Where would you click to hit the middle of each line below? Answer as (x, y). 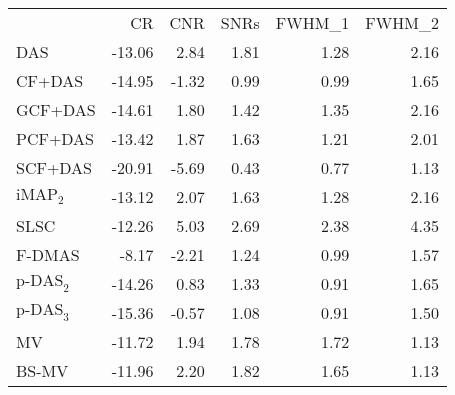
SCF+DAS (54, 167)
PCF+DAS (55, 138)
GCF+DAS (56, 109)
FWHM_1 (312, 22)
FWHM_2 (402, 22)
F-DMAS (48, 254)
